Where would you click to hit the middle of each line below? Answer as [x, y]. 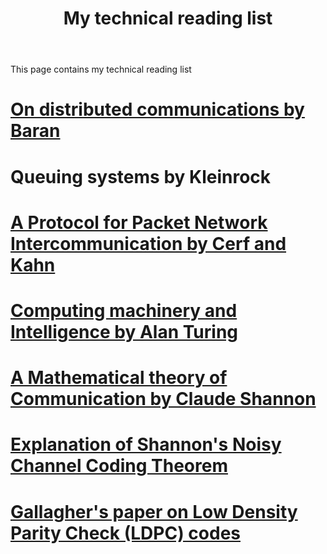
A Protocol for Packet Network [139, 222]
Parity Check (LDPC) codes [125, 533]
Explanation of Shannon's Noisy [146, 444]
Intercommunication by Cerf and [148, 243]
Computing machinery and [124, 310]
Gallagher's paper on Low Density [154, 511]
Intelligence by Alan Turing [124, 331]
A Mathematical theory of [119, 378]
